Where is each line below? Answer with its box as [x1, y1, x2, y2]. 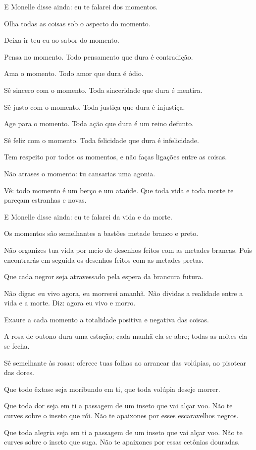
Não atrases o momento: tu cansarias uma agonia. [4, 168, 155, 178]
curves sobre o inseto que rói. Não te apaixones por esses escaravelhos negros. [4, 410, 239, 421]
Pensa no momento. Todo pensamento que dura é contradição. [4, 51, 193, 62]
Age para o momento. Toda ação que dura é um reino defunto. [4, 118, 194, 129]
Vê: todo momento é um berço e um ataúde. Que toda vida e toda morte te [4, 185, 234, 195]
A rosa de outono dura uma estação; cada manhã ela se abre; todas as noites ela [4, 331, 248, 341]
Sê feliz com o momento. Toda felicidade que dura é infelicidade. [4, 135, 199, 145]
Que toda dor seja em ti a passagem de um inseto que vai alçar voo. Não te [4, 400, 233, 411]
